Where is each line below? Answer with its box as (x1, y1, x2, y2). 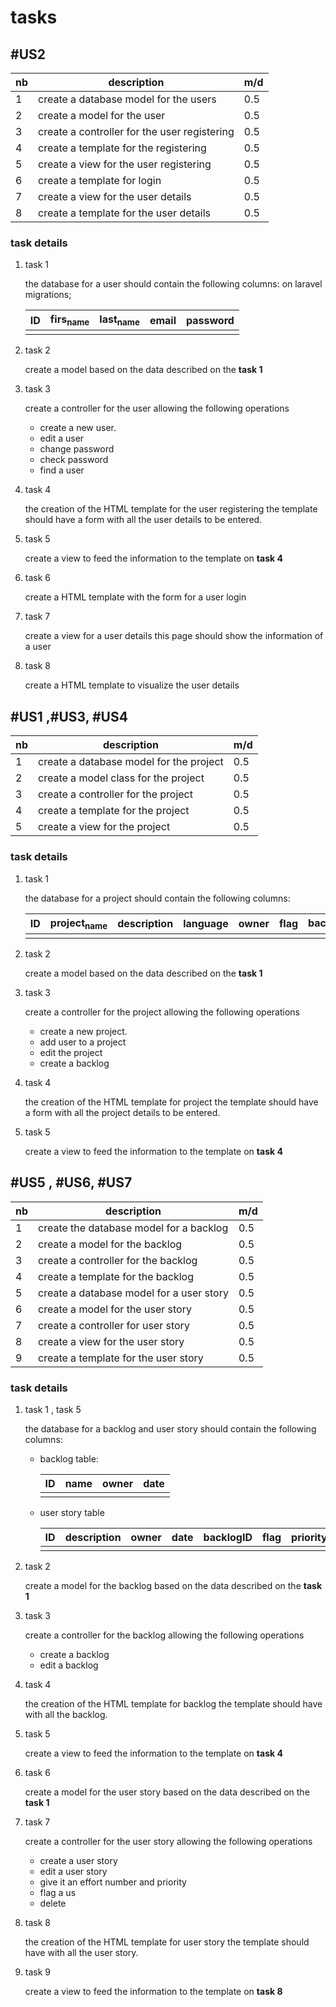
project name (49, 916, 108, 931)
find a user (39, 464, 85, 476)
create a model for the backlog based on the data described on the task (24, 1579, 323, 1591)
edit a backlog (39, 1659, 99, 1671)
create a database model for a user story (38, 1286, 229, 1300)
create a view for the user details (38, 190, 192, 203)
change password (39, 443, 115, 455)
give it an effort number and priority (39, 1876, 187, 1888)
